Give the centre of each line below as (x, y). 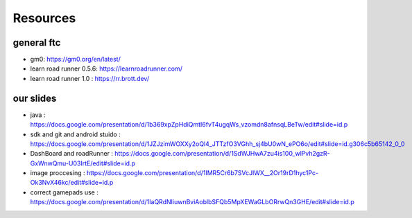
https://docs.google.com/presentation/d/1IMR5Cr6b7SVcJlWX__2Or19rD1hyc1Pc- (203, 173)
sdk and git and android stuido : (75, 134)
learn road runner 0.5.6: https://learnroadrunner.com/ (106, 69)
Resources (44, 18)
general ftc (37, 43)
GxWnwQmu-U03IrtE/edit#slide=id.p (83, 163)
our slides (35, 98)
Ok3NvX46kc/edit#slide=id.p (72, 183)
